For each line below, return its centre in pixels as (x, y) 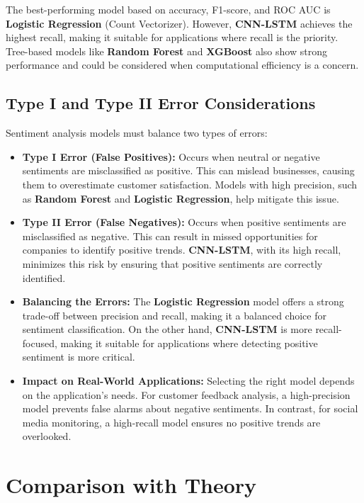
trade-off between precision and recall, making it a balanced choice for (174, 315)
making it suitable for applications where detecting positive (189, 343)
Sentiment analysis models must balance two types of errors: (137, 133)
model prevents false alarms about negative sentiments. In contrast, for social (190, 408)
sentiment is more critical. (79, 357)
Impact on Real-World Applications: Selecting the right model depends (188, 381)
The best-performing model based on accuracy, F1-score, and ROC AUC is (168, 9)
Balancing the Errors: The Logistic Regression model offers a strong (183, 301)
